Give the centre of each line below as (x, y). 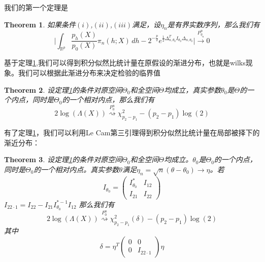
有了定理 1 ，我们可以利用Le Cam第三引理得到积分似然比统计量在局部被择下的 (132, 133)
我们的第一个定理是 (36, 7)
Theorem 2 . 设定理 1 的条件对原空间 (63, 89)
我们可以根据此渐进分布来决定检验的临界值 (89, 72)
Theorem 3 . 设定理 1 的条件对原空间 (63, 159)
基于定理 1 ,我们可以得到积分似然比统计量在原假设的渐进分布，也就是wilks (125, 63)
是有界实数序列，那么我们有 (213, 24)
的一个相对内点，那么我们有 (108, 100)
